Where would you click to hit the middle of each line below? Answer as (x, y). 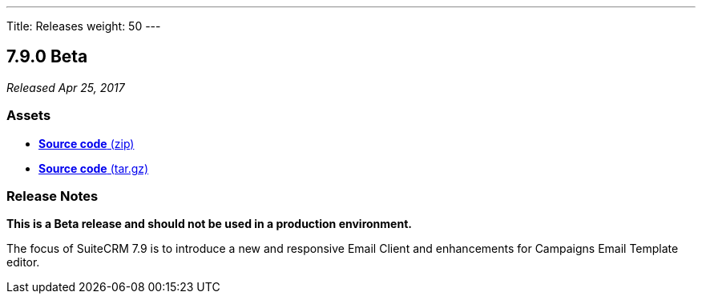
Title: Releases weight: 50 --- (84, 26)
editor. (23, 262)
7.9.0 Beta (47, 57)
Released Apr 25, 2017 (66, 87)
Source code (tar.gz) (94, 168)
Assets (29, 116)
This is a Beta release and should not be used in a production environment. (209, 224)
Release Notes (52, 196)
